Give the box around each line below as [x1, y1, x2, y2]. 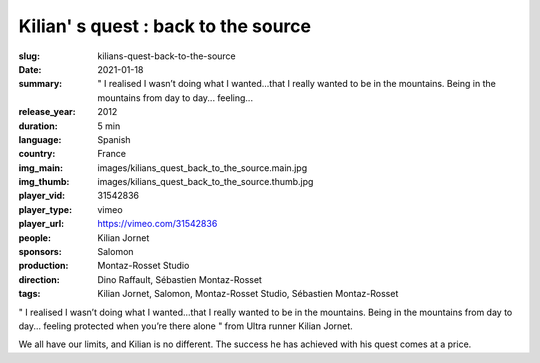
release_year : [18, 106, 77, 118]
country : [18, 148, 56, 160]
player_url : [18, 218, 65, 230]
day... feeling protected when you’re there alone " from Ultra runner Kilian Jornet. [18, 320, 354, 332]
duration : [18, 120, 59, 132]
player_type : [18, 203, 73, 215]
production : [18, 260, 69, 272]
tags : [18, 288, 41, 300]
